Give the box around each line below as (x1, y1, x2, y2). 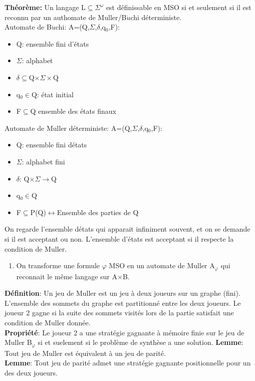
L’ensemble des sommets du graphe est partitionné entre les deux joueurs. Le (5, 297, 241, 308)
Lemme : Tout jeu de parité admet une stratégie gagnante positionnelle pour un (5, 357, 251, 368)
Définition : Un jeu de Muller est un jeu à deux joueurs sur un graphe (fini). (5, 288, 240, 298)
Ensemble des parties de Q (57, 207, 139, 217)
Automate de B (5, 22, 52, 32)
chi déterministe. (130, 12, 182, 22)
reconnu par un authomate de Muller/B (5, 12, 127, 22)
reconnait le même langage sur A (16, 271, 117, 281)
